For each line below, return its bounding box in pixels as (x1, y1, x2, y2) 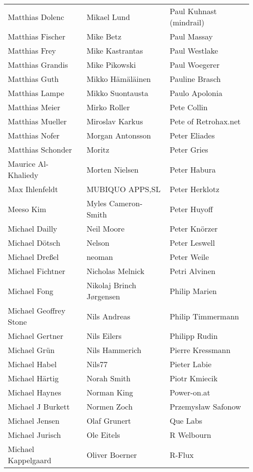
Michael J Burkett (8, 401, 70, 412)
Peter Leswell (169, 237, 215, 248)
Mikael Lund (86, 11, 130, 22)
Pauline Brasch (169, 73, 221, 84)
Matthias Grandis (8, 59, 68, 70)
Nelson (86, 237, 109, 248)
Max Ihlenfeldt (8, 183, 58, 195)
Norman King (86, 387, 133, 398)
